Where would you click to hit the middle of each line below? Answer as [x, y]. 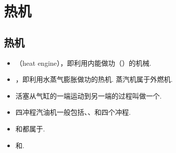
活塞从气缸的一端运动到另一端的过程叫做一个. [88, 95]
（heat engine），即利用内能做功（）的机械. [83, 63]
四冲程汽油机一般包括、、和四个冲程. [73, 112]
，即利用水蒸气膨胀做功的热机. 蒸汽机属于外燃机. [94, 79]
